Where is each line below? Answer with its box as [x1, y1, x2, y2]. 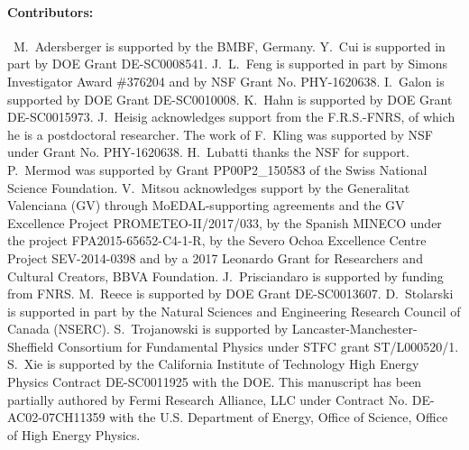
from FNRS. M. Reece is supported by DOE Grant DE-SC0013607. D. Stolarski [7, 284, 454, 303]
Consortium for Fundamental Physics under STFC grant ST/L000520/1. [57, 336, 459, 355]
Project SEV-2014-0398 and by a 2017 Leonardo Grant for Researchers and [7, 248, 423, 267]
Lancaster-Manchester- [291, 319, 418, 338]
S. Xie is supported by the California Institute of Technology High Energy [7, 354, 419, 373]
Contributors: [7, 2, 94, 21]
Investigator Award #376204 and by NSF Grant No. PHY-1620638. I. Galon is [7, 71, 445, 90]
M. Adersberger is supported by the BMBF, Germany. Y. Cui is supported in [13, 36, 446, 55]
